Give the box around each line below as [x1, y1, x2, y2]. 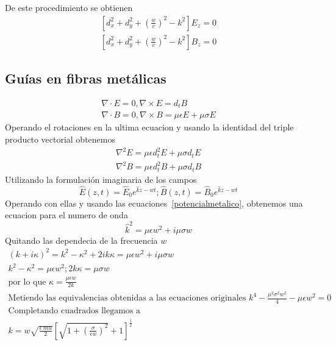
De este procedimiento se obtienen [5, 1, 133, 13]
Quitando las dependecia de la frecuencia [5, 233, 158, 246]
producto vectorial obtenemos [5, 132, 115, 145]
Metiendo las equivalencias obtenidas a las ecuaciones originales [8, 294, 246, 303]
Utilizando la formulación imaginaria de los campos [5, 172, 197, 185]
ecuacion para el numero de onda [5, 208, 128, 221]
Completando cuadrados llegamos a [8, 307, 140, 316]
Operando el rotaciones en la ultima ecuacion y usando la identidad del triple [5, 121, 294, 133]
